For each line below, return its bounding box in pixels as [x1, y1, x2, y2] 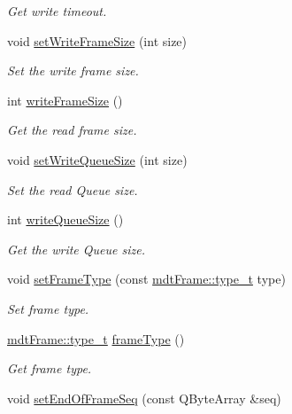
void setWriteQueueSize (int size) [7, 150, 188, 168]
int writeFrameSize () [7, 90, 123, 109]
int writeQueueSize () [7, 210, 124, 229]
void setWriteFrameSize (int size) [7, 31, 188, 50]
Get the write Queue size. [7, 239, 145, 258]
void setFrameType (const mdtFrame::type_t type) [7, 269, 286, 288]
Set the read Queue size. [7, 180, 138, 199]
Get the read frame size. [7, 121, 137, 139]
